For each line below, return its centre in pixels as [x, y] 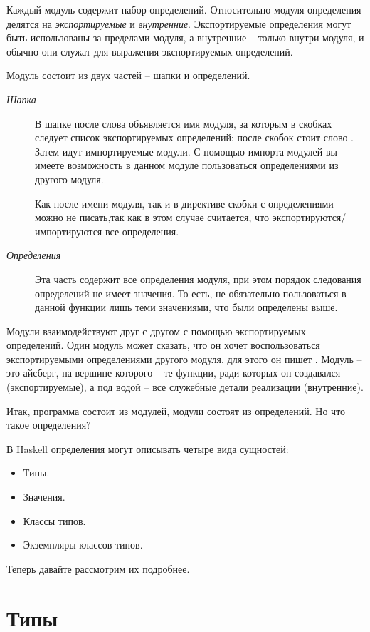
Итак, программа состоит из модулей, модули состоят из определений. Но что [176, 411]
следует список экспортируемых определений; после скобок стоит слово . [194, 137]
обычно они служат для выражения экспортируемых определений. [150, 51]
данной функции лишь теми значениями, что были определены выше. [186, 307]
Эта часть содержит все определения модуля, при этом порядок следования [198, 279]
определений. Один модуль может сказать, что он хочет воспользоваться [163, 345]
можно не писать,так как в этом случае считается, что [152, 217]
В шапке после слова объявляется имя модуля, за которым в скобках [184, 123]
